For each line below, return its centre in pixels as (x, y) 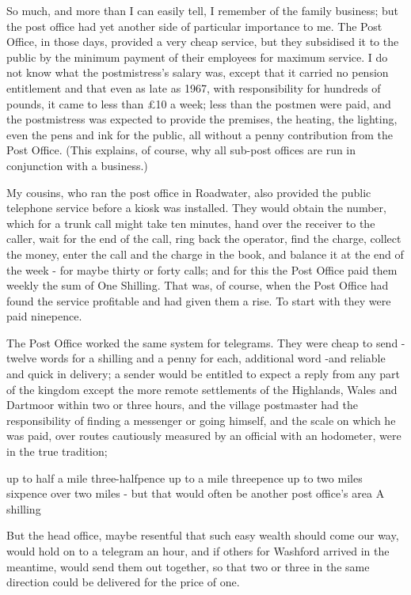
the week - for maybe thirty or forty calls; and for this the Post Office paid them (202, 269)
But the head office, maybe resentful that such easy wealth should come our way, (203, 535)
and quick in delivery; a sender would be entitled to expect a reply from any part (203, 374)
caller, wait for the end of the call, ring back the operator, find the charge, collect (204, 239)
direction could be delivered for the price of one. (123, 582)
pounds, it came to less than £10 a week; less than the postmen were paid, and (199, 103)
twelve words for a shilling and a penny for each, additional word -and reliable (196, 358)
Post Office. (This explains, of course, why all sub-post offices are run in (181, 150)
